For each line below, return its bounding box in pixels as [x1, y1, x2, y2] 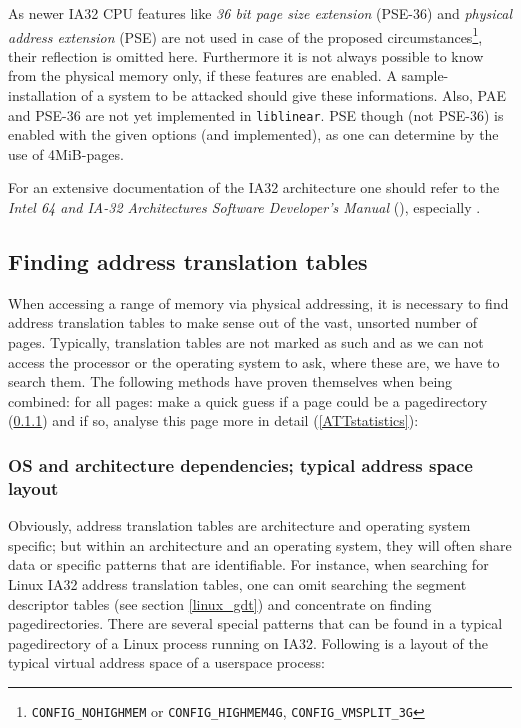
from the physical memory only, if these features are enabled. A [8, 65, 397, 86]
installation [8, 85, 77, 106]
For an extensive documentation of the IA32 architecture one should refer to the [8, 177, 500, 198]
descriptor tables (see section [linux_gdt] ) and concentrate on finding [8, 593, 432, 614]
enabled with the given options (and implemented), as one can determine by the [8, 124, 499, 145]
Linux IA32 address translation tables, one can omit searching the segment [8, 573, 467, 594]
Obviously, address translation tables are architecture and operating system [8, 515, 471, 536]
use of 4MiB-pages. [8, 143, 124, 164]
